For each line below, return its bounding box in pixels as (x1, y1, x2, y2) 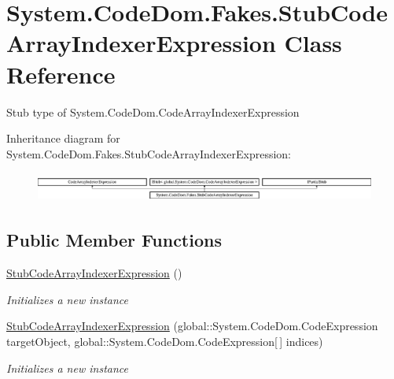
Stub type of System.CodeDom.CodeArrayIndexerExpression (6, 103, 300, 120)
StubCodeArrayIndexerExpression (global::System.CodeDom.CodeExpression (6, 318, 378, 334)
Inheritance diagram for (6, 130, 120, 147)
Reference (6, 58, 116, 90)
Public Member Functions (6, 228, 222, 252)
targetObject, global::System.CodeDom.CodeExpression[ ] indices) (6, 333, 323, 349)
